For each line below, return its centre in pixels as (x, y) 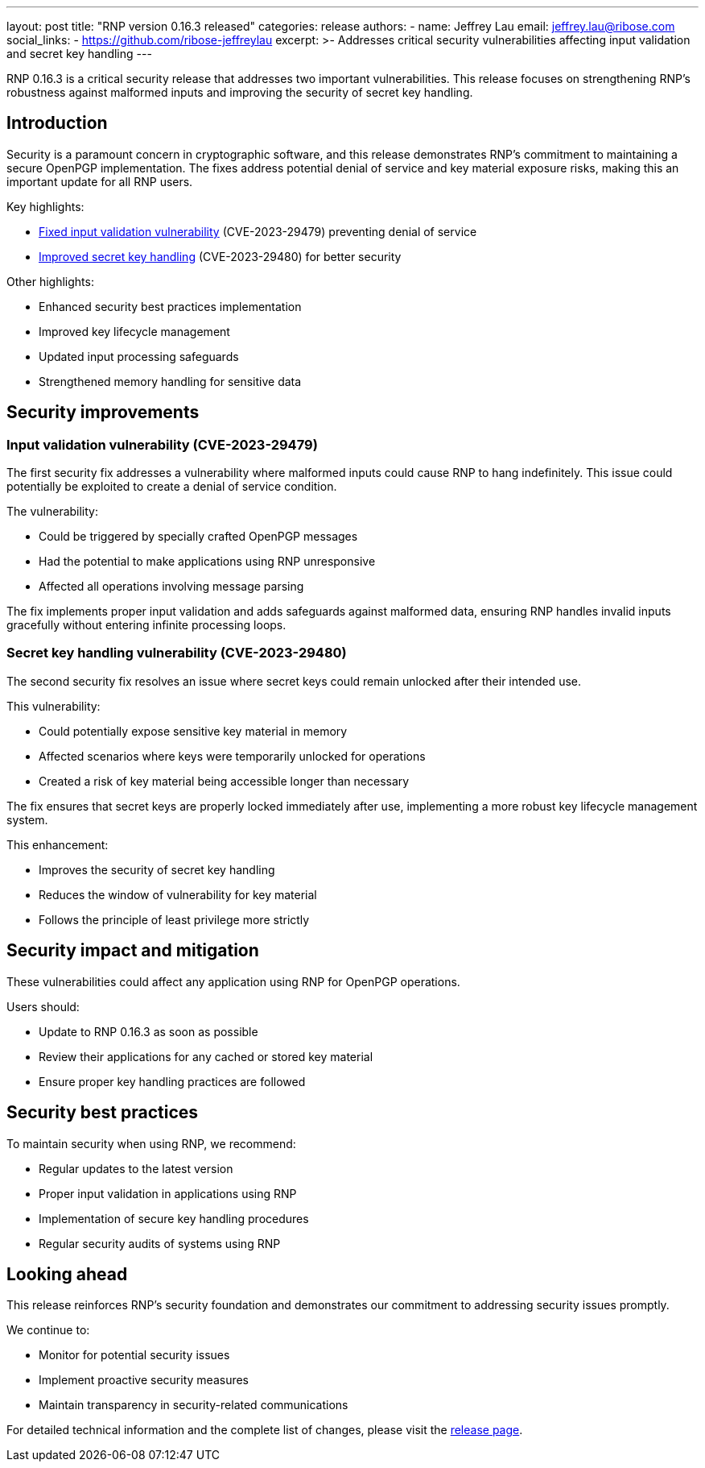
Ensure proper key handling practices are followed (172, 1081)
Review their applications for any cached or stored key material (206, 1056)
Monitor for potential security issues (134, 1355)
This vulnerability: (54, 706)
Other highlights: (50, 281)
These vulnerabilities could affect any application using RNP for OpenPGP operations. (233, 981)
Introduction (57, 123)
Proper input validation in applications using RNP (168, 1193)
